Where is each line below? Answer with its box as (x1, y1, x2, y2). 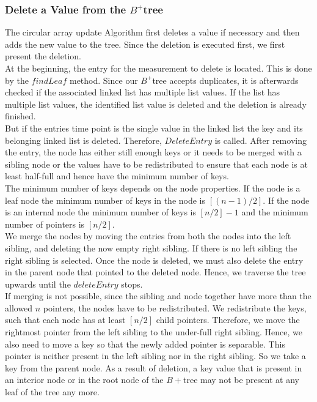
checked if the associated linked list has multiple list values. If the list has (5, 86, 280, 99)
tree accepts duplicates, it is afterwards (152, 73, 299, 86)
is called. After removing (214, 133, 307, 146)
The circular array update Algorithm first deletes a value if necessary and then (5, 26, 300, 39)
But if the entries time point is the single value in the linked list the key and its (5, 121, 303, 134)
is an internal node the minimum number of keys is (5, 206, 196, 218)
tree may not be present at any (183, 373, 299, 386)
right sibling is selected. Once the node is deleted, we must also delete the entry (5, 253, 304, 266)
